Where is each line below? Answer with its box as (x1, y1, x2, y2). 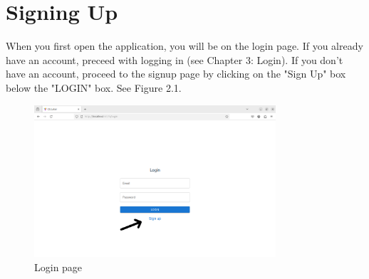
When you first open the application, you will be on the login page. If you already (6, 38, 363, 53)
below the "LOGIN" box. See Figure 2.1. (6, 80, 182, 95)
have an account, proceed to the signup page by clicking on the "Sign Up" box (6, 66, 346, 81)
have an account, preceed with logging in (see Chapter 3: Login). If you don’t (6, 52, 343, 67)
